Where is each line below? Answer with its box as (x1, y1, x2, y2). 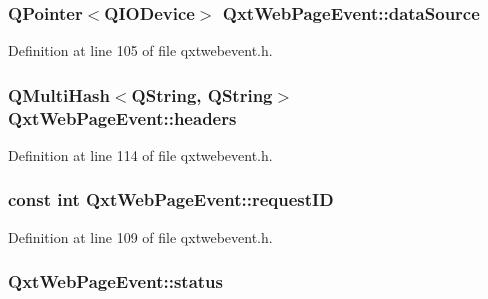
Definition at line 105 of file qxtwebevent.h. (8, 40, 273, 61)
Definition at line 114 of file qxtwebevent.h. (8, 144, 273, 165)
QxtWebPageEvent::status (8, 269, 223, 294)
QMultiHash (8, 82, 110, 107)
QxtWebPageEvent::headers (8, 105, 237, 130)
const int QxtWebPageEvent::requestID (8, 187, 334, 212)
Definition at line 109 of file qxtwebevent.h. (8, 226, 273, 247)
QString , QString (131, 82, 273, 107)
